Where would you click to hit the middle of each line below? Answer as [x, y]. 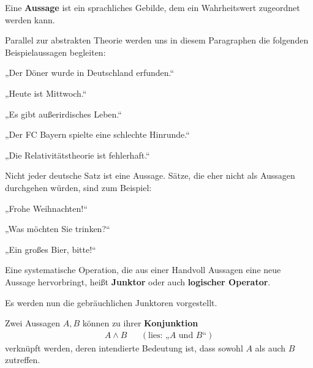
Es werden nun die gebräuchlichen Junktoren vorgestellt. [111, 302]
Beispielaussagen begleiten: [55, 52]
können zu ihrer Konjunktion [140, 323]
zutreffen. [23, 360]
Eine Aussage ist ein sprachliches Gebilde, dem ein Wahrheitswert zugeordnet [153, 7]
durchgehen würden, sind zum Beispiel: [78, 187]
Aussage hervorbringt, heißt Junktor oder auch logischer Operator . [138, 281]
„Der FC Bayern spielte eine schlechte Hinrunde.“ [97, 134]
